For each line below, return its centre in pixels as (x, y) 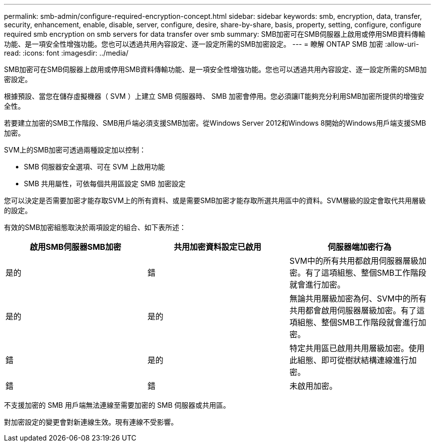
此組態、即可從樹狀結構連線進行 (349, 360)
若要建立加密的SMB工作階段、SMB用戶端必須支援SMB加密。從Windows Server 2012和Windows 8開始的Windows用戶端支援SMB (215, 123)
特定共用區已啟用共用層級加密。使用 (357, 348)
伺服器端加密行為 (359, 247)
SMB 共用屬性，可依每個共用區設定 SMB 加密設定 (105, 184)
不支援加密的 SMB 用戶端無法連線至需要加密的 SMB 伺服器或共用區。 (117, 405)
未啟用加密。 (313, 386)
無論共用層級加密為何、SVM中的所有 (358, 298)
